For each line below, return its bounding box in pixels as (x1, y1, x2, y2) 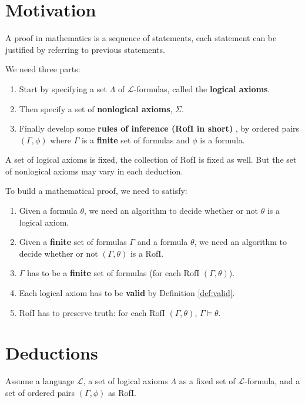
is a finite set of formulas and (81, 133, 190, 146)
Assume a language (5, 375, 75, 387)
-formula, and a (244, 375, 300, 387)
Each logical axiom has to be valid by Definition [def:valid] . (19, 287, 235, 299)
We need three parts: (5, 63, 81, 75)
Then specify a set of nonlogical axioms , (19, 102, 173, 115)
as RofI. (108, 386, 136, 398)
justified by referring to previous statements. (5, 43, 165, 55)
